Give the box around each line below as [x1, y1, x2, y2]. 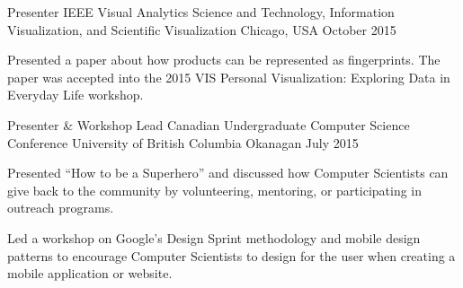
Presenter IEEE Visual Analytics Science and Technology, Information [7, 3, 395, 21]
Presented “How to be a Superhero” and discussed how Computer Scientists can [7, 163, 449, 182]
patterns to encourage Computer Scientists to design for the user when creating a [7, 246, 456, 265]
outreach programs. [7, 198, 114, 217]
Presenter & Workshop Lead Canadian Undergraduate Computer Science [7, 115, 410, 134]
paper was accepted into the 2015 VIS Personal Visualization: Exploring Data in [7, 67, 450, 86]
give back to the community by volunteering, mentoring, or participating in [7, 180, 423, 199]
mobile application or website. [7, 264, 173, 283]
